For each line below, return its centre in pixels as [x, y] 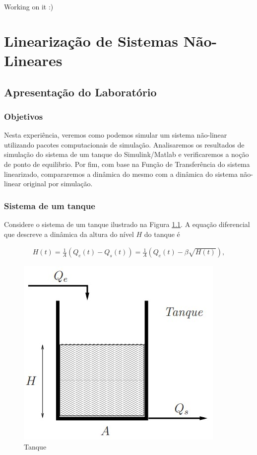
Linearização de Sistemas [91, 40]
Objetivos [24, 116]
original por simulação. [58, 184]
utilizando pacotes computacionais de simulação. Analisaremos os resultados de [124, 144]
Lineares [33, 60]
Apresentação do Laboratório [80, 92]
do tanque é [162, 234]
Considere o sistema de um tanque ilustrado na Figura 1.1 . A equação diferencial [127, 224]
